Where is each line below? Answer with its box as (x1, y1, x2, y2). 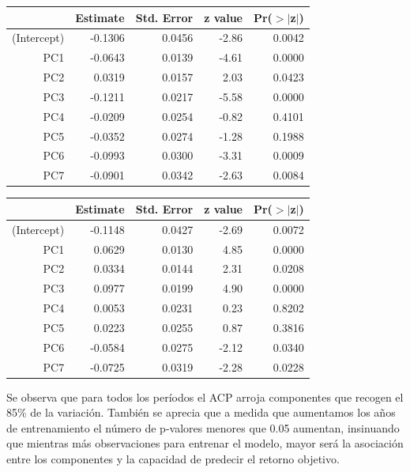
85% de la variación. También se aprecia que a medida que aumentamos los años (6, 404, 396, 421)
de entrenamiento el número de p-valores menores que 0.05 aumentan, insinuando (6, 419, 400, 436)
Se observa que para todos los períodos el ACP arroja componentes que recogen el (6, 388, 404, 405)
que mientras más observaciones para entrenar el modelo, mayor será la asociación (6, 435, 404, 451)
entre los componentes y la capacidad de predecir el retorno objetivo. (6, 451, 340, 467)
